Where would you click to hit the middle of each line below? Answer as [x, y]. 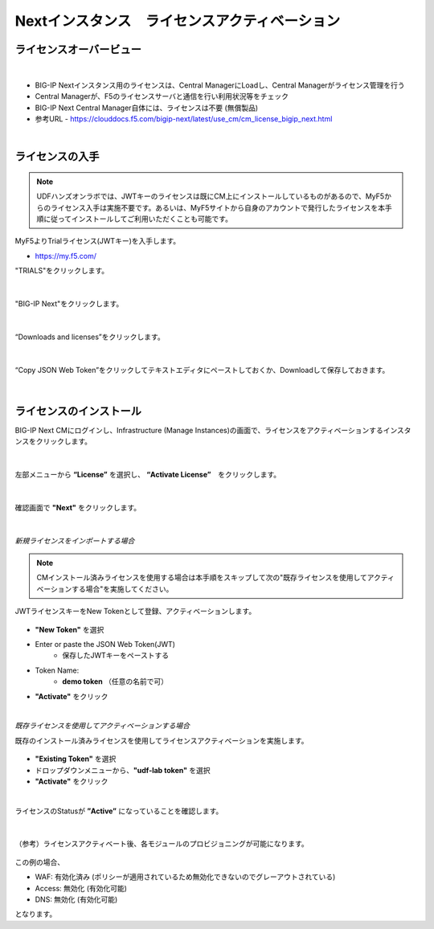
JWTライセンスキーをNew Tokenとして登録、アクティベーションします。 [135, 612]
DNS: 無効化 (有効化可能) [76, 899]
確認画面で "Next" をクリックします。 [78, 507]
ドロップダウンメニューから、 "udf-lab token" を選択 [123, 770]
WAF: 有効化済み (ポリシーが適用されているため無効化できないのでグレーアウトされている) [185, 877]
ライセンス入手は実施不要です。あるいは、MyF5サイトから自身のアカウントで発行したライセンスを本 [218, 207]
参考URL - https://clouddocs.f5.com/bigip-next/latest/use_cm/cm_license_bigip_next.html [184, 119]
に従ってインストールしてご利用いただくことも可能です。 [138, 219]
